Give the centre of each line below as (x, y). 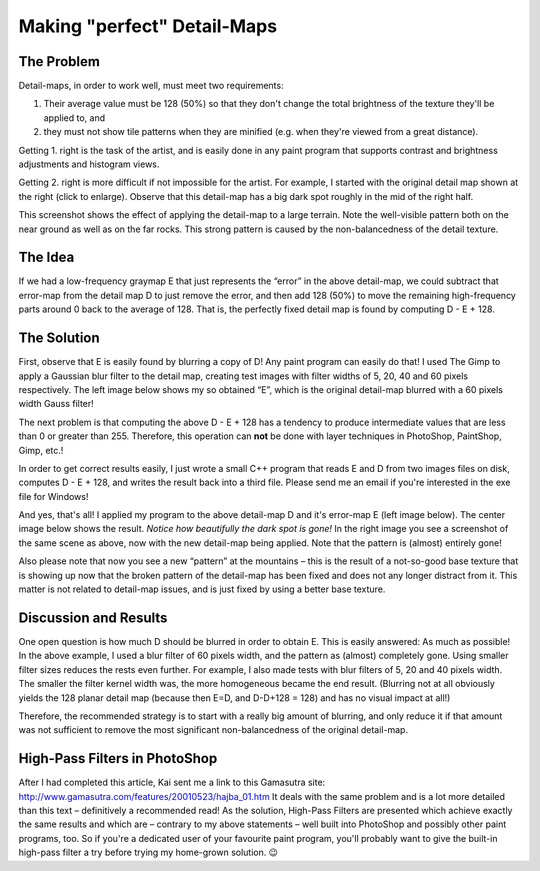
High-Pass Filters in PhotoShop (118, 758)
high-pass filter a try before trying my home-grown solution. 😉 (148, 852)
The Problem (59, 61)
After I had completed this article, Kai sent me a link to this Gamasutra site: (172, 782)
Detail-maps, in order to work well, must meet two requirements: (151, 86)
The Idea (46, 257)
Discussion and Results (93, 617)
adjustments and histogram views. (89, 164)
